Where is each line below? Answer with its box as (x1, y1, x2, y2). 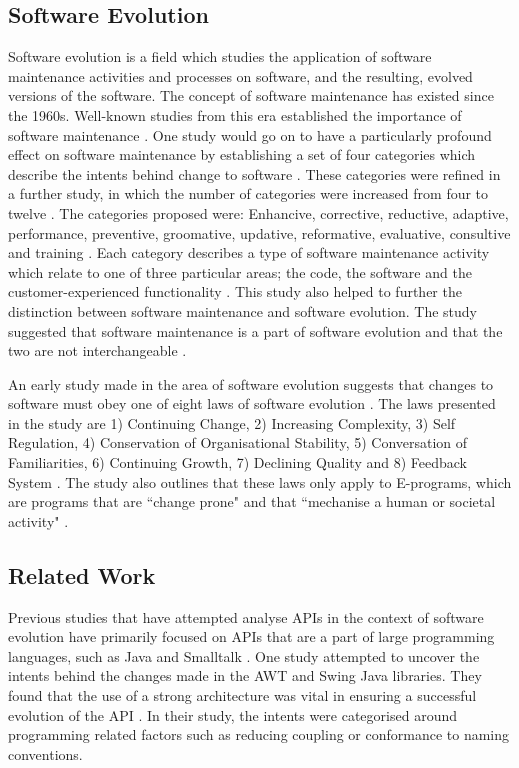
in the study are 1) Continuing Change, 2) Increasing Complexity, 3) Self (8, 412, 456, 433)
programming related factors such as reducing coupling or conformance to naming (8, 724, 510, 745)
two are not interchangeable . (8, 340, 187, 361)
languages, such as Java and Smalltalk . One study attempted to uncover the (8, 645, 480, 666)
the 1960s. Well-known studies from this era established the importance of (8, 104, 462, 125)
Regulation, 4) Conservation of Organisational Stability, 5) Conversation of (8, 432, 468, 453)
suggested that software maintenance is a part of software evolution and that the (8, 320, 503, 341)
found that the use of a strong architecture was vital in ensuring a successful (8, 685, 477, 706)
